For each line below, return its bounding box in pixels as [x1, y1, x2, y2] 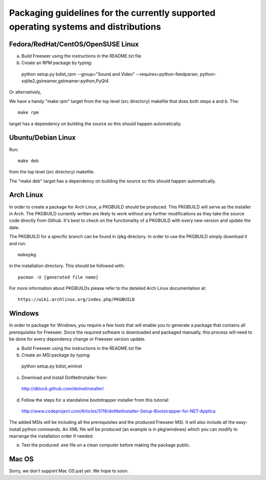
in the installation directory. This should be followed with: [9, 263, 125, 269]
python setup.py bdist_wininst [21, 363, 82, 369]
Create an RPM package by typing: [21, 60, 93, 66]
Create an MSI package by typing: [21, 352, 91, 358]
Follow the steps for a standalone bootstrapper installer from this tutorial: [21, 397, 169, 403]
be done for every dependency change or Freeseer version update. [9, 336, 146, 342]
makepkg [18, 252, 36, 257]
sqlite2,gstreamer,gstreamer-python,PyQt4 [21, 78, 109, 84]
